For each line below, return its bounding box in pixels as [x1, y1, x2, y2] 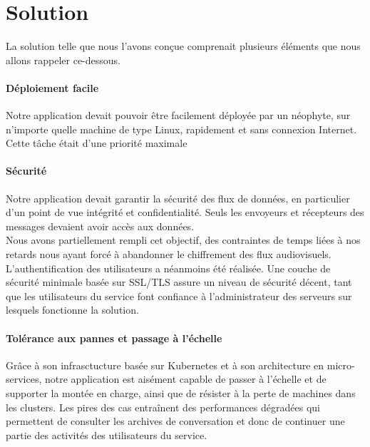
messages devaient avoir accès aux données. [6, 218, 195, 233]
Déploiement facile [6, 80, 99, 95]
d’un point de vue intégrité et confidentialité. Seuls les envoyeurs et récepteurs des [6, 205, 364, 220]
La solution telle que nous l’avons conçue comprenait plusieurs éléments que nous [6, 38, 361, 53]
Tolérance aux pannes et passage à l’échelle [6, 330, 222, 345]
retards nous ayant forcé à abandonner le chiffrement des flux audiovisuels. [6, 247, 332, 262]
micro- [327, 357, 355, 372]
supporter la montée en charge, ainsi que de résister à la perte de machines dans [6, 386, 356, 401]
